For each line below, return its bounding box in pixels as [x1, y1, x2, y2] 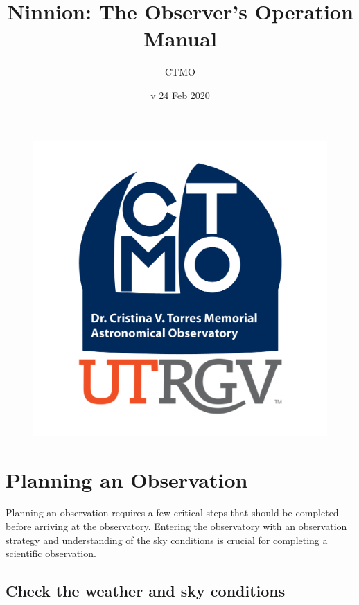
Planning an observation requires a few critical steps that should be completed [6, 505, 339, 520]
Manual [143, 24, 217, 53]
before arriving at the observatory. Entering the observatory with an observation [6, 519, 347, 534]
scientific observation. [6, 546, 96, 561]
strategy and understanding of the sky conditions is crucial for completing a [6, 532, 328, 547]
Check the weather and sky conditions [6, 580, 286, 602]
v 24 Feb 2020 [150, 87, 210, 102]
